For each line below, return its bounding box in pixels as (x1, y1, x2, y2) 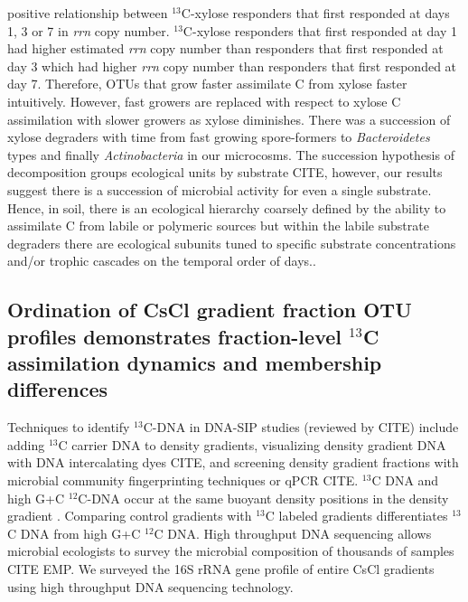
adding (7, 435, 45, 454)
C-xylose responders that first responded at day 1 (183, 21, 457, 40)
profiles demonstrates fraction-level (7, 322, 342, 350)
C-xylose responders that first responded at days (181, 4, 450, 22)
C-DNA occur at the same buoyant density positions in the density (78, 488, 449, 507)
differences (7, 375, 108, 403)
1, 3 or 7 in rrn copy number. (7, 21, 170, 40)
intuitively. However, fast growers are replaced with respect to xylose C (7, 91, 401, 110)
